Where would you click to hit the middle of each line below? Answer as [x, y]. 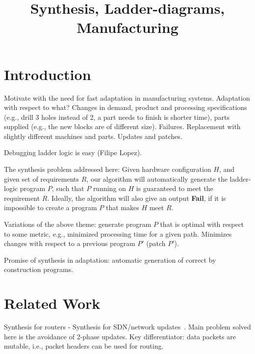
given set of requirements [42, 178]
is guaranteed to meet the [175, 188]
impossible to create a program [51, 207]
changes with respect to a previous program [70, 243]
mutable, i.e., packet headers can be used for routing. [84, 346]
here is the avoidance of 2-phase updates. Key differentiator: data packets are [120, 336]
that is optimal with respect [202, 224]
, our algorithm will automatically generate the [157, 178]
